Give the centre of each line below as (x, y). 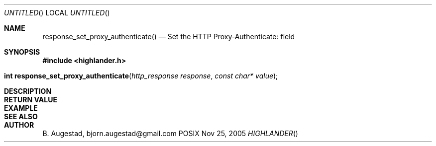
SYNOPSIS (22, 52)
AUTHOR (19, 125)
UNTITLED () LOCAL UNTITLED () (57, 13)
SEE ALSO (21, 116)
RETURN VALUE (31, 100)
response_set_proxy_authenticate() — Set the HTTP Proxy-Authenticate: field (169, 36)
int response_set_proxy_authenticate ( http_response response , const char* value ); (141, 76)
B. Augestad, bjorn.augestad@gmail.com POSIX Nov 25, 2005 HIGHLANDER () (170, 133)
